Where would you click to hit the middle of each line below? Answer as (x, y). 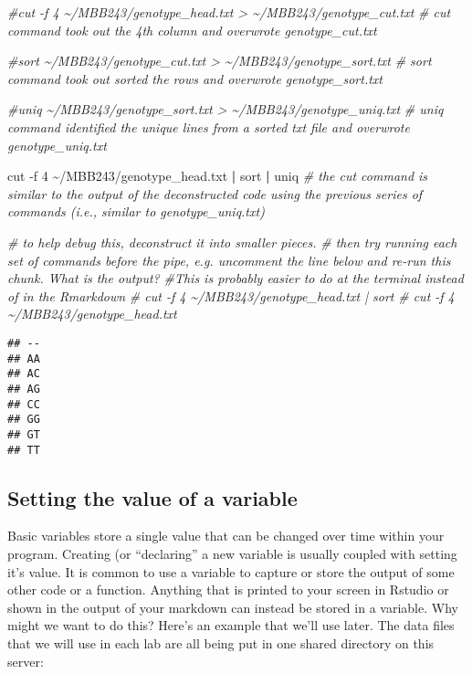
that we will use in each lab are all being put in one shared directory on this (221, 642)
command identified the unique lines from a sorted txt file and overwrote (209, 126)
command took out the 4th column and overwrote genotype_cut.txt (192, 30)
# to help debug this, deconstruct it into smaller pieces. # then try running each (232, 242)
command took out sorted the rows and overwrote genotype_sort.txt (195, 78)
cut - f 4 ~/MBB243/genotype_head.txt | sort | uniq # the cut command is (218, 176)
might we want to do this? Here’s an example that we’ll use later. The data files (231, 625)
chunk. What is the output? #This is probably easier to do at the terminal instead (236, 278)
